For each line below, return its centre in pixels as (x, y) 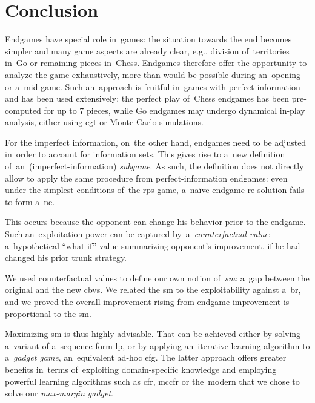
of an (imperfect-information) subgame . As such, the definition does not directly (154, 166)
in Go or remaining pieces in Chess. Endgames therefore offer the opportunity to (156, 63)
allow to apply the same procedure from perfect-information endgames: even (146, 178)
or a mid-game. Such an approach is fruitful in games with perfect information (153, 86)
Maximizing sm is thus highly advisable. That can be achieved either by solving (153, 334)
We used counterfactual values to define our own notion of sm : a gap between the (157, 277)
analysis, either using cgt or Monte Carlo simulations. (104, 122)
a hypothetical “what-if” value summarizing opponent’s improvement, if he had (153, 245)
